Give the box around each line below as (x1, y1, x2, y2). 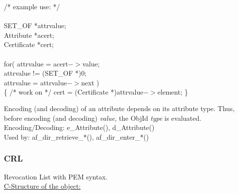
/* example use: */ (4, 1, 60, 11)
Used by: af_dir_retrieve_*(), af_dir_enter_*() (4, 131, 149, 142)
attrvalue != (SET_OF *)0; (4, 68, 87, 78)
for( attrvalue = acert (4, 58, 68, 68)
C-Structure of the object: (4, 181, 81, 191)
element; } (158, 87, 188, 97)
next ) (81, 77, 99, 87)
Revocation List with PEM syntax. (4, 171, 108, 181)
